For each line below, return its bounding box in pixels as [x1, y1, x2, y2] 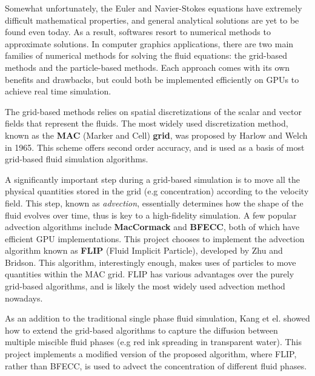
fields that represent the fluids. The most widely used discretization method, [5, 117, 288, 130]
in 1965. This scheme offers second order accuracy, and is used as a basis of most [5, 140, 305, 153]
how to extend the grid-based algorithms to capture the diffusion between [5, 323, 278, 336]
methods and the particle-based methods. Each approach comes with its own [5, 61, 290, 73]
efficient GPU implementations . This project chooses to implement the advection [5, 232, 305, 245]
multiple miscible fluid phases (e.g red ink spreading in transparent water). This [5, 335, 302, 348]
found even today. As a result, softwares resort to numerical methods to [5, 25, 271, 38]
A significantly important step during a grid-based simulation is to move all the [5, 173, 300, 185]
